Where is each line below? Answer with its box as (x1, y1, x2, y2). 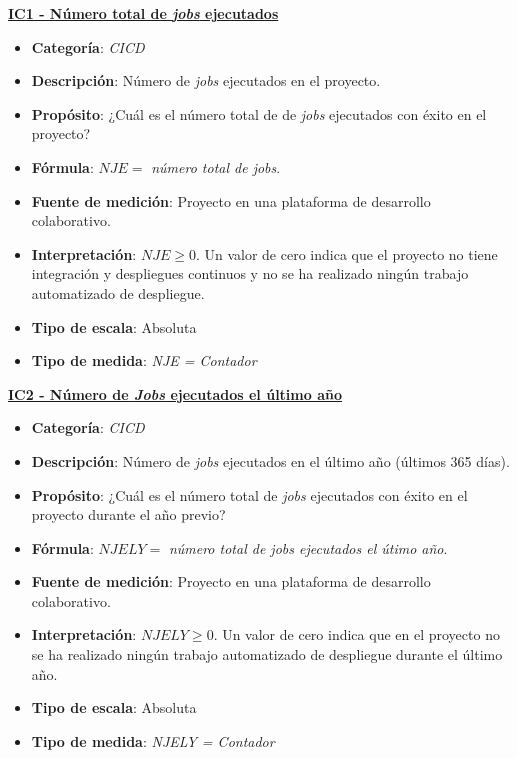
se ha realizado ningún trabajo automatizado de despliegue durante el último (31, 644, 503, 665)
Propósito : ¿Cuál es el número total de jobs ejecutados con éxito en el (31, 484, 468, 505)
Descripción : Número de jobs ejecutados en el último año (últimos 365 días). (31, 450, 510, 471)
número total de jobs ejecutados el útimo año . (168, 537, 448, 558)
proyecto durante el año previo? (31, 504, 226, 525)
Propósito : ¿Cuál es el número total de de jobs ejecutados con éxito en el (31, 103, 487, 124)
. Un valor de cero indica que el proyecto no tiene (195, 243, 498, 264)
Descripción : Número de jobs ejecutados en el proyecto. (31, 70, 381, 91)
